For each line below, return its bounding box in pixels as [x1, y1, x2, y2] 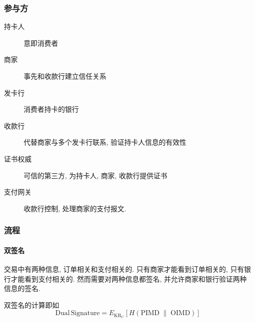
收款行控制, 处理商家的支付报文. [24, 203, 127, 213]
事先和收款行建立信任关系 [24, 71, 106, 81]
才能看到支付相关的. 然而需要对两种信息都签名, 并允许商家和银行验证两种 [10, 273, 247, 284]
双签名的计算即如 [4, 299, 59, 310]
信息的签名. [4, 283, 40, 293]
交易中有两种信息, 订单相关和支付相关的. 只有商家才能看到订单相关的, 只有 [4, 263, 244, 274]
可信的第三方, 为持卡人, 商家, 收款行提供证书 [24, 170, 167, 180]
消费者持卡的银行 [24, 104, 79, 114]
